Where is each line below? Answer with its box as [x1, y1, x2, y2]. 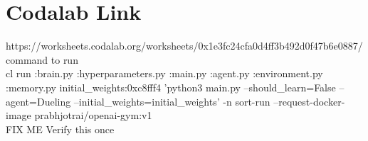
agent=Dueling [6, 94, 71, 108]
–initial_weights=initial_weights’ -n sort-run [73, 94, 270, 108]
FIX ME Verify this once [6, 121, 115, 136]
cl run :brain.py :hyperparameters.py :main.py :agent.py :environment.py [6, 66, 323, 81]
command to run [6, 52, 78, 67]
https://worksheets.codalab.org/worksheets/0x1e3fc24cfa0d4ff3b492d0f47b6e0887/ [6, 38, 363, 53]
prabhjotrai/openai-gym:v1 [34, 108, 152, 123]
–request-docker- [273, 94, 345, 108]
